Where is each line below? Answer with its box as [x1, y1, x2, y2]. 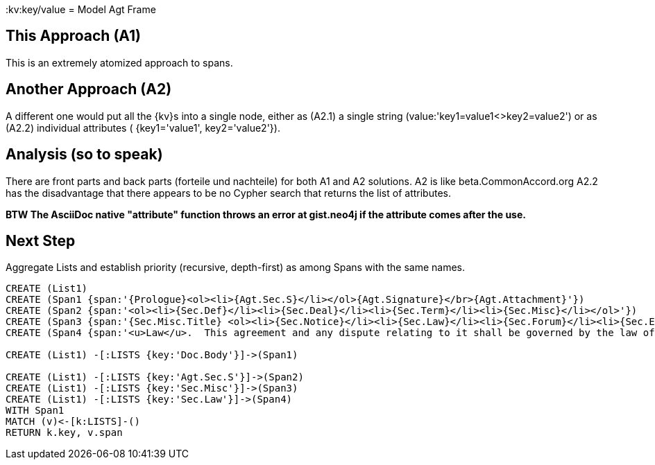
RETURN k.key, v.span [6, 427, 123, 439]
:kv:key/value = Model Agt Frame [6, 3, 156, 15]
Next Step [6, 231, 76, 249]
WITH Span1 [6, 405, 65, 416]
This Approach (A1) [6, 27, 141, 45]
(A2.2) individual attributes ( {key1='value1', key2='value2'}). [6, 121, 280, 134]
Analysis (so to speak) [6, 146, 163, 164]
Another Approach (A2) [6, 80, 172, 98]
